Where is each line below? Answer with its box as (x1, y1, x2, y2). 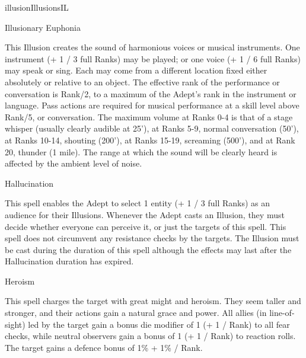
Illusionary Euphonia (5, 21, 81, 33)
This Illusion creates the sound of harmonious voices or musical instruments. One (5, 41, 300, 53)
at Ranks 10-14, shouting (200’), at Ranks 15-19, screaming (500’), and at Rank (5, 133, 295, 146)
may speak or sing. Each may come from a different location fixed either (5, 64, 267, 76)
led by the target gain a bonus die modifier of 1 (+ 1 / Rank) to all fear (28, 318, 290, 330)
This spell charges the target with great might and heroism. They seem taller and (5, 295, 301, 307)
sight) (5, 318, 26, 330)
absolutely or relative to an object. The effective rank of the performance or (5, 75, 280, 88)
